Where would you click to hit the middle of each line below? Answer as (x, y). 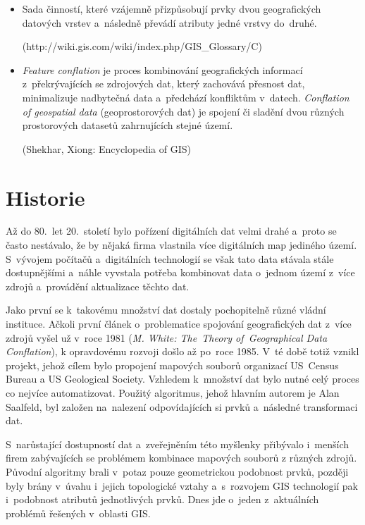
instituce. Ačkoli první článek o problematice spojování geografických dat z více (179, 324)
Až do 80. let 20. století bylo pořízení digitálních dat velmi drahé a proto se (171, 231)
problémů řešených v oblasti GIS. (78, 513)
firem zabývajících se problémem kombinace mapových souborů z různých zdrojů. (181, 458)
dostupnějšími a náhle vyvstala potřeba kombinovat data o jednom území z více (180, 272)
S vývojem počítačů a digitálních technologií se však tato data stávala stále (170, 258)
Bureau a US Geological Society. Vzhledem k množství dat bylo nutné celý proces (182, 379)
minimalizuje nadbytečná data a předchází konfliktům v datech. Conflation (186, 97)
